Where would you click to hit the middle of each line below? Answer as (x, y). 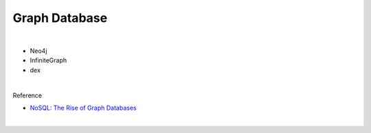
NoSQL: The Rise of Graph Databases (83, 108)
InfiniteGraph (48, 60)
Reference (27, 95)
